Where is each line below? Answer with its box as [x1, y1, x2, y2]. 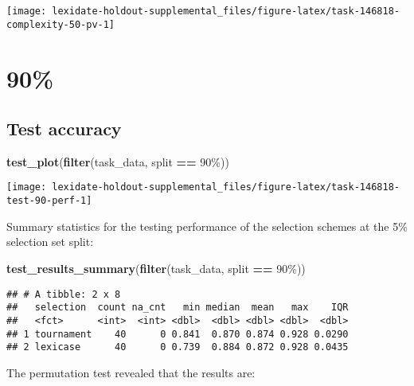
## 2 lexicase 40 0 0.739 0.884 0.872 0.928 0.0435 [6, 341, 349, 353]
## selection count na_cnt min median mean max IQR [6, 302, 349, 314]
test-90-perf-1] [6, 195, 92, 207]
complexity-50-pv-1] [6, 18, 115, 30]
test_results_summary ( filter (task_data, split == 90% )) [6, 259, 306, 276]
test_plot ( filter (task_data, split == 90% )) [6, 153, 229, 170]
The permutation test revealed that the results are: [6, 364, 256, 380]
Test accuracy [6, 116, 122, 141]
